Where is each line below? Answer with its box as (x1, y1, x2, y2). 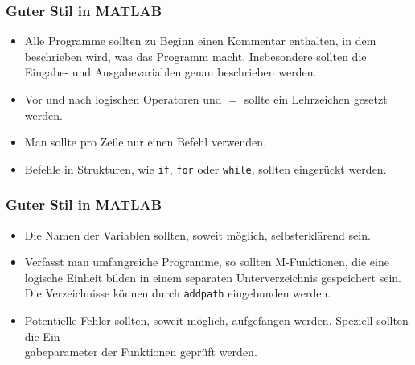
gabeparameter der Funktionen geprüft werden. (24, 343, 257, 360)
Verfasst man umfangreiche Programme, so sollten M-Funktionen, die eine (24, 253, 389, 270)
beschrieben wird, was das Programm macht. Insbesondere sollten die (24, 47, 367, 64)
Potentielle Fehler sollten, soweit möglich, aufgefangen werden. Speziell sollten (24, 312, 409, 329)
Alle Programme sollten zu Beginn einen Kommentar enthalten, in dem (24, 32, 376, 49)
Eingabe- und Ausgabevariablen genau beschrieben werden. (24, 64, 317, 80)
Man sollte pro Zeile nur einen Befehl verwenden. (24, 133, 267, 150)
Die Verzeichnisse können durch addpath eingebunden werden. (24, 285, 331, 301)
